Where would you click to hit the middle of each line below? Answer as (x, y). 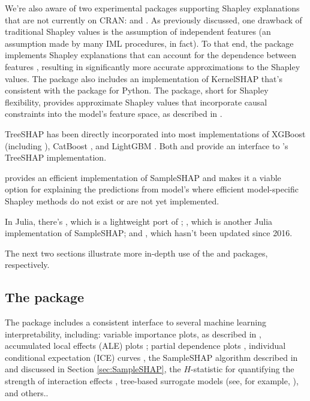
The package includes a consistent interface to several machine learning (136, 322)
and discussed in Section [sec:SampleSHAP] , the (93, 369)
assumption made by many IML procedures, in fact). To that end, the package (149, 43)
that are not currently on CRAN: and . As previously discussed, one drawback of (154, 19)
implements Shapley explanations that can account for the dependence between (151, 55)
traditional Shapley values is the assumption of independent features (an (138, 31)
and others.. (27, 392)
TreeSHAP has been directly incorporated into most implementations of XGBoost (155, 133)
